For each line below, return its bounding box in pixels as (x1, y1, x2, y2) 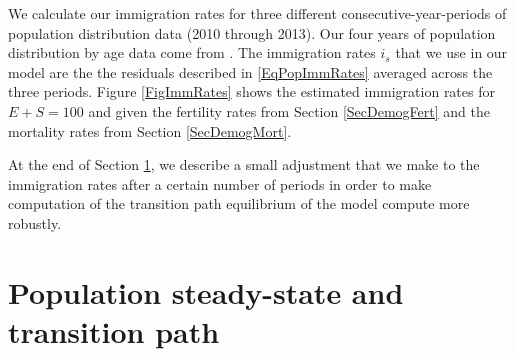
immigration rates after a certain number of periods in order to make (8, 173, 432, 194)
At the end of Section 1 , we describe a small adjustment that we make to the (8, 154, 480, 175)
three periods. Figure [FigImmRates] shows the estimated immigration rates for (8, 81, 495, 102)
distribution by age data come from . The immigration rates (8, 42, 376, 63)
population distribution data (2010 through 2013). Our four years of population (8, 22, 496, 43)
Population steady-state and (8, 271, 404, 312)
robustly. (8, 212, 62, 233)
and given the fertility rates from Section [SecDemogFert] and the (88, 100, 490, 121)
